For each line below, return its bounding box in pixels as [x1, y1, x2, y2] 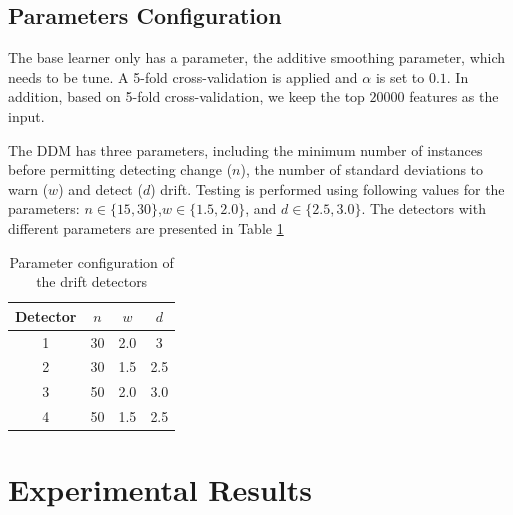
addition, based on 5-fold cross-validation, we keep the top [8, 86, 365, 107]
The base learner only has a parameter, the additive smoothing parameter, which [8, 47, 506, 68]
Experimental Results [8, 469, 312, 510]
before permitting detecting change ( [8, 159, 233, 180]
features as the [409, 86, 499, 107]
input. [8, 105, 45, 126]
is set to [375, 66, 425, 87]
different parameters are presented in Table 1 [8, 217, 284, 238]
